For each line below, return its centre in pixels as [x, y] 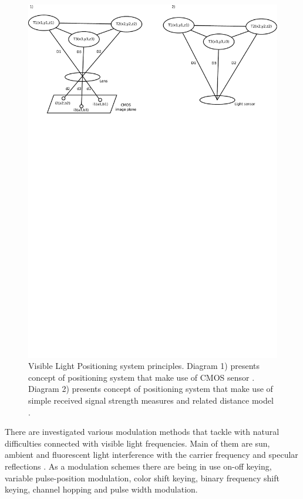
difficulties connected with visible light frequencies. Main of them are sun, [137, 443]
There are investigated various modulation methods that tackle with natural [142, 432]
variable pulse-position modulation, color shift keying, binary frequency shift [142, 478]
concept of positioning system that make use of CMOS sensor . [142, 377]
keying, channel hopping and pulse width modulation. [101, 489]
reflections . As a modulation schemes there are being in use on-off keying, [138, 466]
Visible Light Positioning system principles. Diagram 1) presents [144, 366]
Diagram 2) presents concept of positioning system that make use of [151, 389]
